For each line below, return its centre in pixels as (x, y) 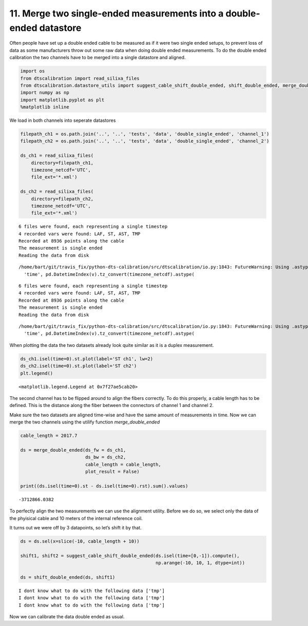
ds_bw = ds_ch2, (105, 457)
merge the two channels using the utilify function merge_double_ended (85, 422)
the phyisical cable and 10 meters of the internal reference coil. (76, 518)
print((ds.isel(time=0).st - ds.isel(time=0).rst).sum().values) (104, 486)
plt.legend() (37, 373)
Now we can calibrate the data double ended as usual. (67, 617)
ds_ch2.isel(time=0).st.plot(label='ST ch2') (79, 366)
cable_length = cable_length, (123, 464)
